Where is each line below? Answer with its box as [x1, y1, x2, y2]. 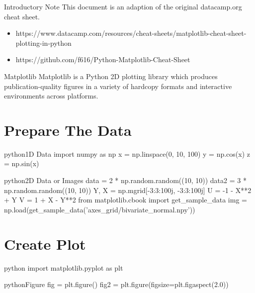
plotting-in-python [15, 37, 72, 48]
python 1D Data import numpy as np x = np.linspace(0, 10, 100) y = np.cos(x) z [4, 148, 250, 159]
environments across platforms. [4, 91, 98, 101]
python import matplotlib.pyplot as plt [4, 262, 123, 273]
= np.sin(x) [4, 158, 39, 169]
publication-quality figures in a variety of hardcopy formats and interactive [4, 81, 232, 91]
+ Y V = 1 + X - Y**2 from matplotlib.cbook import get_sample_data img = [4, 195, 247, 205]
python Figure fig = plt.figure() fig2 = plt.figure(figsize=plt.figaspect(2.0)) [4, 279, 229, 290]
